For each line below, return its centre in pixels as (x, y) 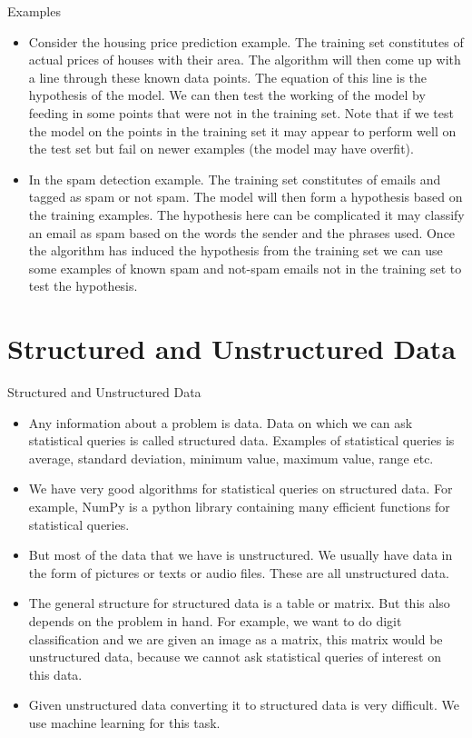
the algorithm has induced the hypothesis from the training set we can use (236, 250)
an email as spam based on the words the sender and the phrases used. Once (242, 232)
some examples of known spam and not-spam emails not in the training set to (245, 268)
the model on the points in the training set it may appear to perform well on (242, 130)
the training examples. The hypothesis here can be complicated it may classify (246, 214)
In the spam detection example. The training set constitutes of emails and (235, 179)
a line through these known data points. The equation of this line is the (228, 77)
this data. (55, 674)
